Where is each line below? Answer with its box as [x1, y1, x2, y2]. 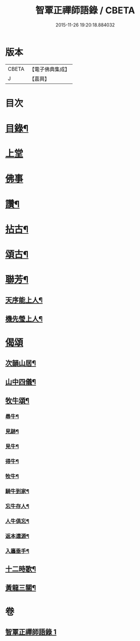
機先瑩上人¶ [5, 314, 43, 323]
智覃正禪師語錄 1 [5, 627, 57, 636]
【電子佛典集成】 [29, 66, 70, 73]
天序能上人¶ [5, 296, 43, 304]
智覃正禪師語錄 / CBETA [35, 5, 135, 16]
